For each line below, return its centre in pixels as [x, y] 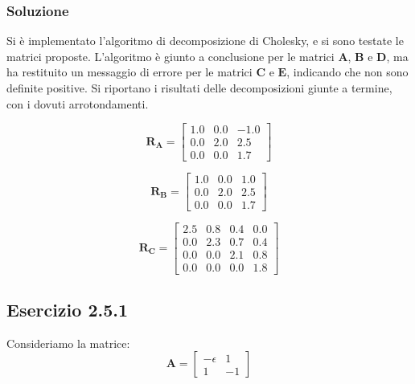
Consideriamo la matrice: [68, 343]
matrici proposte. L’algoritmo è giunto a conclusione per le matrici [171, 56]
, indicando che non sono [347, 72]
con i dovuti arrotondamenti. [78, 103]
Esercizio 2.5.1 [68, 309]
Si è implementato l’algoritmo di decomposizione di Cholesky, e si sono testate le [205, 41]
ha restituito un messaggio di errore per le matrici [129, 72]
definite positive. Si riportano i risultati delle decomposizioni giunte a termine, [199, 88]
